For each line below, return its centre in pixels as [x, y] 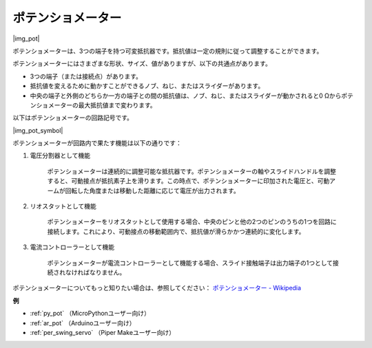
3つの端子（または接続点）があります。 [86, 76]
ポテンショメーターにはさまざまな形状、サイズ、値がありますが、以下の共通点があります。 [142, 64]
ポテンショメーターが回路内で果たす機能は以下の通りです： [97, 143]
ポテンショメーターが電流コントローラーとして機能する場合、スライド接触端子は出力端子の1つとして [190, 263]
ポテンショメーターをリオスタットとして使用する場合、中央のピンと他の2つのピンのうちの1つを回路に [192, 222]
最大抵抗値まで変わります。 [117, 105]
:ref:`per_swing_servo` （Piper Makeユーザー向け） [103, 332]
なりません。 [107, 272]
